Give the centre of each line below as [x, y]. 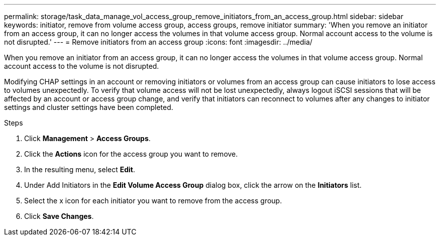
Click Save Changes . [59, 216]
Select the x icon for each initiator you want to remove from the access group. [153, 201]
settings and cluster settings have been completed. [89, 107]
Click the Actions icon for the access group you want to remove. [131, 154]
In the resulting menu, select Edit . [80, 169]
